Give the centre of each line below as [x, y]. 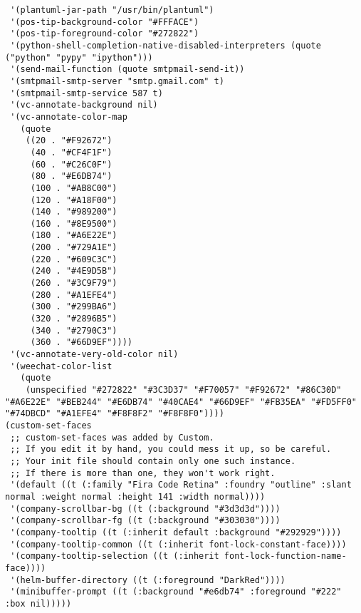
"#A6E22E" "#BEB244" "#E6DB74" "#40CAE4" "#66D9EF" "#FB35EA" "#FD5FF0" [181, 402]
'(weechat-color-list [61, 366]
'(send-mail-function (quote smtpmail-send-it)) [127, 69]
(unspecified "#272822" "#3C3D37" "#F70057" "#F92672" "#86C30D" [183, 390]
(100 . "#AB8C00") [74, 188]
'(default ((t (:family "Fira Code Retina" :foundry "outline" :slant [181, 485]
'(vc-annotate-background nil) [84, 105]
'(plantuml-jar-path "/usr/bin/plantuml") [112, 10]
